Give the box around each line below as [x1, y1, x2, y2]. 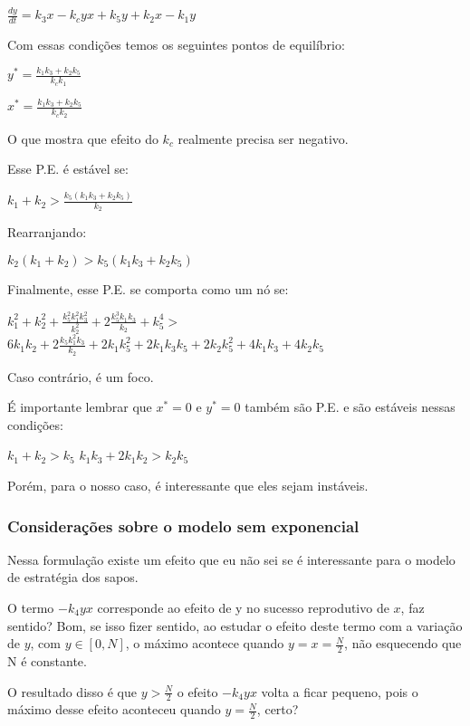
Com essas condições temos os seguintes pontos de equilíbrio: [7, 35, 345, 54]
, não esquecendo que [344, 634, 462, 653]
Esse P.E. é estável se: [7, 159, 129, 178]
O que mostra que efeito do [7, 129, 158, 148]
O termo [7, 598, 54, 617]
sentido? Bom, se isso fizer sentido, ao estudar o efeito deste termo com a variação [7, 616, 463, 635]
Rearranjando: [7, 223, 87, 242]
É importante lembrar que [7, 397, 152, 416]
